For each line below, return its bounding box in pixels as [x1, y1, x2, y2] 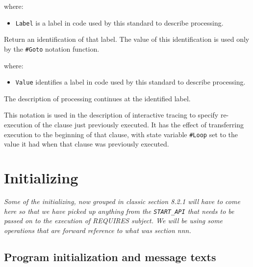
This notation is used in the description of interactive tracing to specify [4, 110, 219, 120]
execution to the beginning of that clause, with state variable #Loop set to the [4, 129, 238, 139]
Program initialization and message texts [4, 249, 216, 264]
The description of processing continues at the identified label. [4, 93, 191, 103]
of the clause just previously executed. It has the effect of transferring [34, 119, 244, 129]
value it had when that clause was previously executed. [4, 139, 169, 149]
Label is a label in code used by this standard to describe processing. [15, 17, 224, 28]
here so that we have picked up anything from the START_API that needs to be [4, 206, 234, 216]
